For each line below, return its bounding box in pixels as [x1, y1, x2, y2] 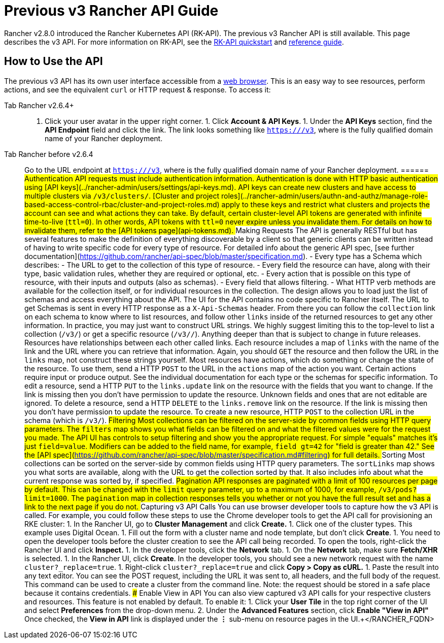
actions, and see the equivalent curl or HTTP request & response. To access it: [4, 85, 271, 94]
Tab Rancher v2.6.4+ [4, 101, 74, 110]
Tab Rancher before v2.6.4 [4, 149, 93, 158]
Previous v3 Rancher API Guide [4, 2, 219, 19]
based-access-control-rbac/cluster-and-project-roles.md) [24, 200, 220, 209]
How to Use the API [4, 55, 103, 68]
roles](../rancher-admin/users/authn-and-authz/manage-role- [221, 191, 428, 200]
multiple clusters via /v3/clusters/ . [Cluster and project [24, 191, 220, 200]
